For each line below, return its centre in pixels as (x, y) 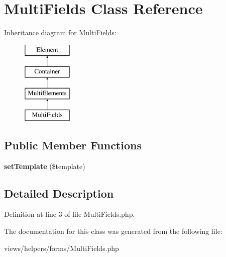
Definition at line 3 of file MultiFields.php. (70, 214)
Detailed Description (59, 193)
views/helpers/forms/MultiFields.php (62, 248)
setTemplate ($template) (45, 166)
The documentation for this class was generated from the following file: (113, 231)
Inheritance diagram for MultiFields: (60, 32)
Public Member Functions (73, 145)
